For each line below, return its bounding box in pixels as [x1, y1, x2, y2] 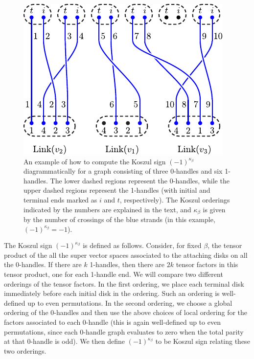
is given [203, 204, 226, 214]
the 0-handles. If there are [4, 259, 82, 269]
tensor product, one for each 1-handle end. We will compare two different [4, 269, 223, 279]
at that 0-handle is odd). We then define [4, 336, 125, 346]
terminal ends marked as [23, 194, 97, 204]
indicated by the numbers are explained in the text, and [23, 204, 191, 214]
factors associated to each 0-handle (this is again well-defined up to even [4, 316, 221, 327]
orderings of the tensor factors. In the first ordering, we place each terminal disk [4, 278, 244, 289]
